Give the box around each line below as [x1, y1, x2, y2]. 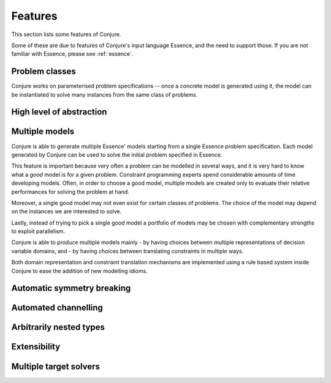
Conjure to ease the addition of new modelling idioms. [11, 267, 148, 275]
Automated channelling [11, 303, 104, 313]
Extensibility [11, 341, 61, 352]
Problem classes [11, 66, 77, 76]
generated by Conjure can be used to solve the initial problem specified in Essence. [11, 151, 223, 158]
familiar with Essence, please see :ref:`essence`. [11, 50, 134, 58]
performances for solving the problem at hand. [11, 188, 130, 195]
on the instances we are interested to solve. [11, 208, 122, 215]
